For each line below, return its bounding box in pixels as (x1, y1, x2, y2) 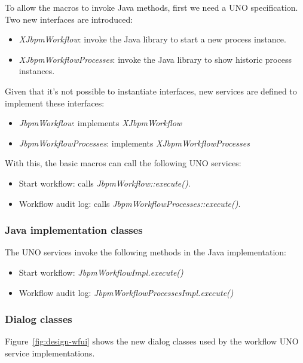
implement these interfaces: (5, 96, 105, 109)
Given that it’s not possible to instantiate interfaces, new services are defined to (5, 84, 297, 97)
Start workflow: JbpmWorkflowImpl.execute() (19, 266, 183, 278)
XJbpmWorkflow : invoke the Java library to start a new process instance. (19, 33, 286, 45)
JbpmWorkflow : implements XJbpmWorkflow (19, 117, 182, 129)
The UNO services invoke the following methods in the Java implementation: (5, 246, 286, 258)
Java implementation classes (5, 222, 143, 237)
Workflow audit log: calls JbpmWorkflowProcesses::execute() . (19, 197, 241, 209)
